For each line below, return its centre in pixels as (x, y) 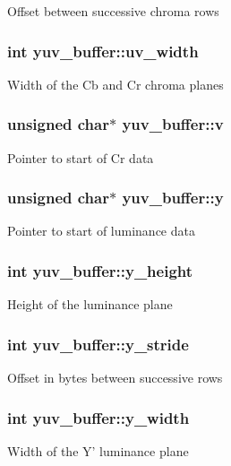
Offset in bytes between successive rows (115, 378)
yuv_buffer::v (173, 124)
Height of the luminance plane (90, 304)
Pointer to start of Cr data (81, 157)
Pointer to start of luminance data (101, 231)
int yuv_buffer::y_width (98, 417)
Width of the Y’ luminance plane (98, 450)
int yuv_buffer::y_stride (98, 344)
